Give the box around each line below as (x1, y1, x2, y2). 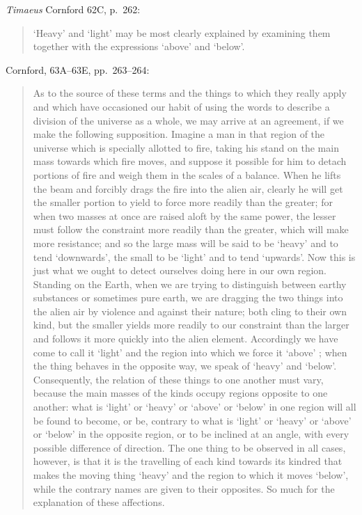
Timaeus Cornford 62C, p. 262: (6, 2, 141, 16)
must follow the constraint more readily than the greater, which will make (33, 222, 349, 237)
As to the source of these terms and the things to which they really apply (33, 86, 347, 100)
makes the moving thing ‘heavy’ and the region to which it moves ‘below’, (33, 468, 349, 482)
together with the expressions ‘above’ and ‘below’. (33, 39, 245, 54)
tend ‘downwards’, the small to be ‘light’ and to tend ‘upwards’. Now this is (33, 249, 356, 264)
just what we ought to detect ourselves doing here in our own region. (33, 263, 326, 278)
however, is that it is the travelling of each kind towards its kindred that (33, 454, 343, 468)
